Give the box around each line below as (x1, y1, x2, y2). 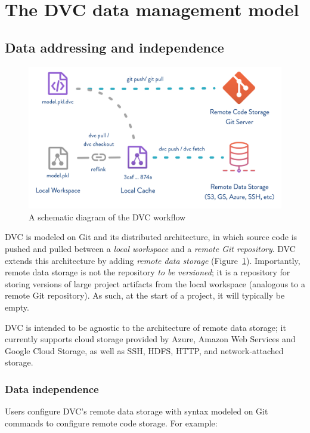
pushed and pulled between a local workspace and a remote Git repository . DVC (5, 242, 296, 255)
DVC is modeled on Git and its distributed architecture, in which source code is (5, 231, 297, 243)
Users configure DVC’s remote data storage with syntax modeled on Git (5, 405, 268, 417)
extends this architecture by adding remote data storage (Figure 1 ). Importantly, (5, 254, 300, 266)
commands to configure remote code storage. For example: (5, 416, 218, 429)
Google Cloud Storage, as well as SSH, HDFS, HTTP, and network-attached (5, 344, 284, 357)
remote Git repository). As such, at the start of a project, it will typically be (5, 289, 285, 302)
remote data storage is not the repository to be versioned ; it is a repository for (5, 266, 290, 278)
